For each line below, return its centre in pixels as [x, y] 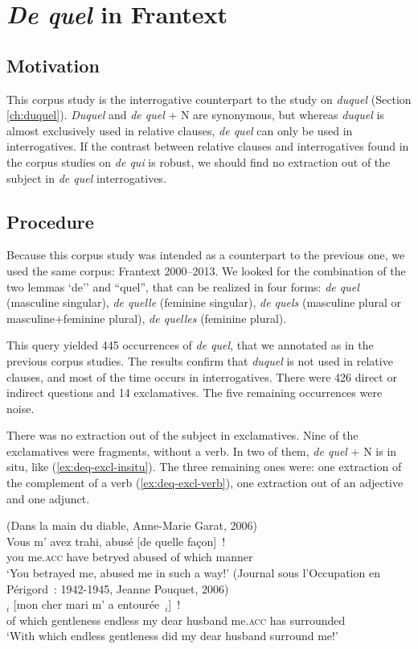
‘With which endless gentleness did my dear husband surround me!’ [172, 636]
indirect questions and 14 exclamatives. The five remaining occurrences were [195, 393]
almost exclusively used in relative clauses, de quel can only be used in [180, 130]
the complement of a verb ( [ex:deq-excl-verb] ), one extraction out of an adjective [205, 483]
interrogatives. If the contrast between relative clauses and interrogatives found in [208, 146]
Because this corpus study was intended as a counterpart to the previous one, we [206, 255]
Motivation [53, 65]
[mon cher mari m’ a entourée [86, 604]
